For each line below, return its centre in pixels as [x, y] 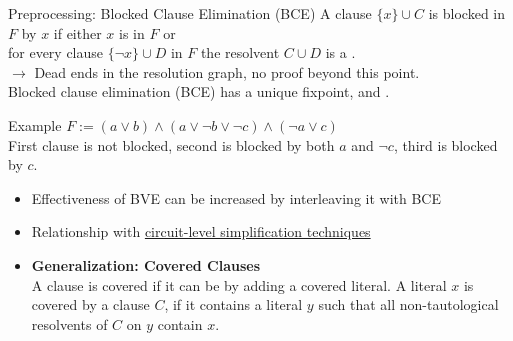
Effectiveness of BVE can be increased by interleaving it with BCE [236, 197]
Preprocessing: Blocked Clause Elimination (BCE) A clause [190, 13]
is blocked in [467, 13]
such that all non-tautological [408, 304]
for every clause [56, 52]
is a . [340, 52]
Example [35, 124]
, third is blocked [445, 144]
